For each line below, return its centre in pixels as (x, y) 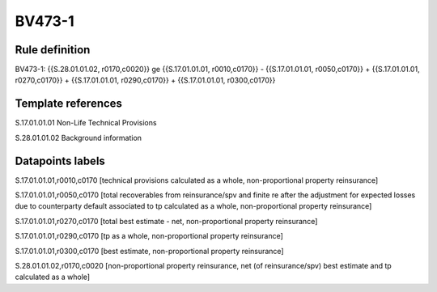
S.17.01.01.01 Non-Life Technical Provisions (86, 123)
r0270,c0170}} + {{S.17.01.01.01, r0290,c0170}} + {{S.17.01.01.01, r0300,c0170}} (145, 80)
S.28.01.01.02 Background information (78, 138)
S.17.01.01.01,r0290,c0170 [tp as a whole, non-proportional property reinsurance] (149, 236)
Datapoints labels (60, 161)
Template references (69, 104)
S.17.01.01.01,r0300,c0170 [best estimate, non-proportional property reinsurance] (149, 251)
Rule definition (53, 50)
